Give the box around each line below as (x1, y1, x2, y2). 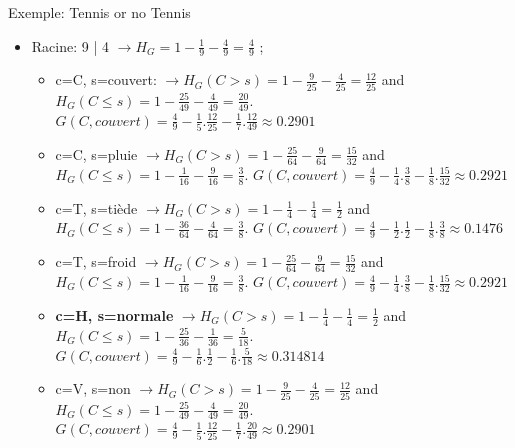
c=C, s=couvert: (55, 69, 157, 90)
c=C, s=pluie (55, 143, 138, 164)
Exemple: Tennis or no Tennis (8, 2, 191, 22)
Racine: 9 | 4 (31, 35, 109, 56)
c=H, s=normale (55, 304, 174, 325)
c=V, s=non (55, 378, 131, 399)
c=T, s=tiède (55, 197, 138, 218)
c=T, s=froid (55, 251, 137, 272)
